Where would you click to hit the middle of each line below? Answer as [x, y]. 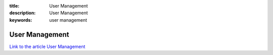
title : [14, 6]
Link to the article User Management [47, 46]
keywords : [21, 20]
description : [22, 13]
